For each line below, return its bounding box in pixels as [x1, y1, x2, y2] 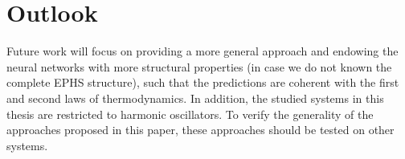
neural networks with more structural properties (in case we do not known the [6, 58, 392, 75]
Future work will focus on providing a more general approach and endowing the [6, 43, 399, 59]
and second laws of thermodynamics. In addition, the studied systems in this [6, 89, 384, 106]
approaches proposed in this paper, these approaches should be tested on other [6, 121, 395, 138]
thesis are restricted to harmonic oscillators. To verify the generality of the [6, 105, 374, 122]
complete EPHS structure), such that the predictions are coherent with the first [6, 74, 399, 91]
